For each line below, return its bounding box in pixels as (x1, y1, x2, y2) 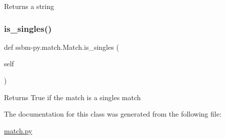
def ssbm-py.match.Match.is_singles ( (4, 41, 119, 52)
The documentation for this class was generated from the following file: (4, 109, 221, 119)
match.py (4, 125, 32, 136)
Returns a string (4, 1, 54, 11)
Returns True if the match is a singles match (4, 92, 141, 102)
